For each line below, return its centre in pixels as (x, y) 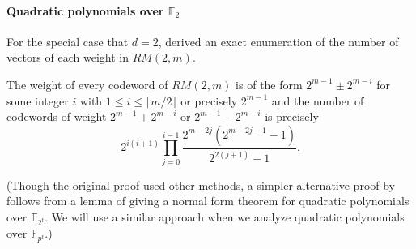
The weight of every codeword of (87, 84)
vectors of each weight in (68, 57)
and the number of (318, 100)
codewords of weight (57, 116)
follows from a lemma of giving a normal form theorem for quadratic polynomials (208, 201)
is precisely (292, 116)
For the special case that (68, 41)
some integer (38, 100)
